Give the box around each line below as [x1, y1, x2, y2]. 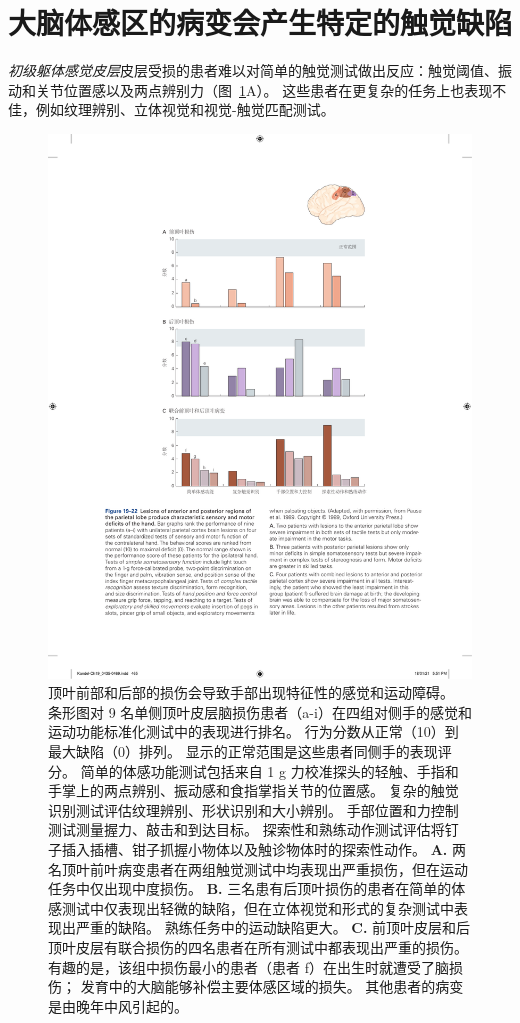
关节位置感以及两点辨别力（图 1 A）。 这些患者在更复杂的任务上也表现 [35, 79, 493, 100]
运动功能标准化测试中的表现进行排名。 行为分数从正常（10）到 [48, 721, 459, 742]
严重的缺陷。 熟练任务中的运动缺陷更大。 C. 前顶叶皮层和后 [75, 917, 471, 938]
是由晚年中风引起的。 [48, 995, 188, 1016]
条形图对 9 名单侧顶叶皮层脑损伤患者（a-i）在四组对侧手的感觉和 [48, 701, 472, 722]
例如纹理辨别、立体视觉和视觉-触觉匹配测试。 [35, 99, 335, 120]
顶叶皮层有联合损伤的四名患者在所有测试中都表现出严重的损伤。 [48, 936, 468, 957]
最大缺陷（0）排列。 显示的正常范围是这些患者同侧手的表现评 [48, 741, 452, 762]
